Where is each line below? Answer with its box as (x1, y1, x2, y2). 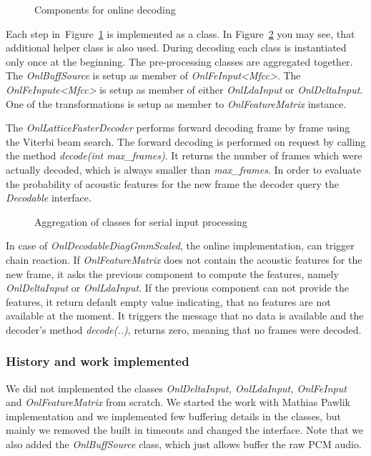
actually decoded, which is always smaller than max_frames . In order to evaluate (6, 162, 361, 177)
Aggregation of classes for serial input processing (34, 214, 247, 229)
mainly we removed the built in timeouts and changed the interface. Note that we (6, 422, 364, 437)
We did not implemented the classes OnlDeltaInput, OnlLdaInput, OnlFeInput (6, 380, 347, 395)
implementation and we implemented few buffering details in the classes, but (6, 408, 341, 423)
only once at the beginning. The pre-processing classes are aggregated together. (6, 54, 353, 69)
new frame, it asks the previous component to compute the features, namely (6, 266, 339, 281)
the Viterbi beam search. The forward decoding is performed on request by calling (6, 134, 366, 149)
